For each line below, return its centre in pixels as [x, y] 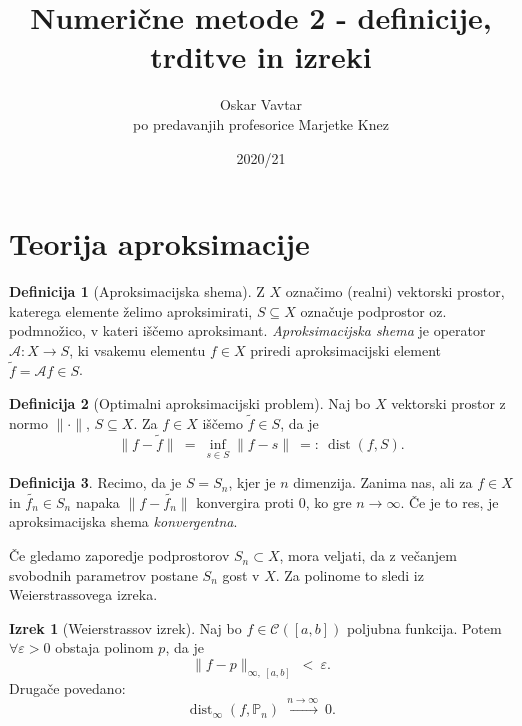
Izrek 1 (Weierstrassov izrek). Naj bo [125, 627]
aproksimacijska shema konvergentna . [123, 521]
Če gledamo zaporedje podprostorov [119, 555]
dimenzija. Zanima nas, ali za [383, 482]
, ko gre [328, 501]
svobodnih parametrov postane [103, 574]
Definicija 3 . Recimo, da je [95, 482]
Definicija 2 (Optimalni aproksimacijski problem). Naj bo [190, 403]
